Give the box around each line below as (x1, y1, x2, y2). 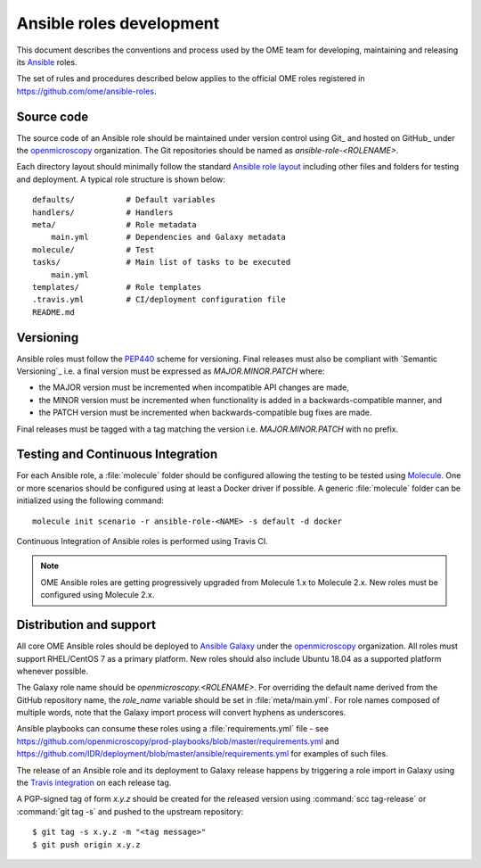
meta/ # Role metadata (32, 219, 198, 229)
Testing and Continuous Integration (16, 447, 218, 462)
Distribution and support (16, 617, 156, 632)
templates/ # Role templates (32, 282, 202, 292)
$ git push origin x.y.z (32, 839, 141, 849)
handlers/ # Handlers (32, 207, 174, 218)
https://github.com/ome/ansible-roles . (16, 86, 157, 96)
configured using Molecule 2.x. (40, 590, 155, 600)
